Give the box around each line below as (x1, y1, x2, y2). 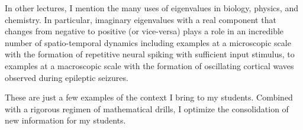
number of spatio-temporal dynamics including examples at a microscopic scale (5, 36, 291, 48)
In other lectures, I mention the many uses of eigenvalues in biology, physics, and (5, 2, 298, 14)
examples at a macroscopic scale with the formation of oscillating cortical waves (5, 59, 294, 71)
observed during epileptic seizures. (5, 71, 128, 83)
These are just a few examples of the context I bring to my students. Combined (5, 91, 293, 103)
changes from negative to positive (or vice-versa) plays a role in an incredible (5, 25, 284, 37)
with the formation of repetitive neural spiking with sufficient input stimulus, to (5, 48, 295, 60)
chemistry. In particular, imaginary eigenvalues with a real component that (5, 13, 276, 25)
